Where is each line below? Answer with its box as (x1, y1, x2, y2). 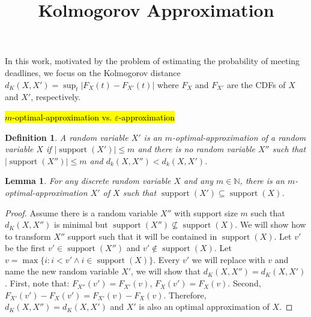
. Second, (228, 277, 261, 289)
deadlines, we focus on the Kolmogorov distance (5, 66, 181, 79)
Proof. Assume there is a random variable (5, 206, 158, 219)
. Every (153, 253, 180, 265)
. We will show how (235, 218, 306, 231)
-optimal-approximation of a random (172, 131, 306, 143)
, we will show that (131, 265, 201, 277)
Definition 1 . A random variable (5, 131, 128, 143)
